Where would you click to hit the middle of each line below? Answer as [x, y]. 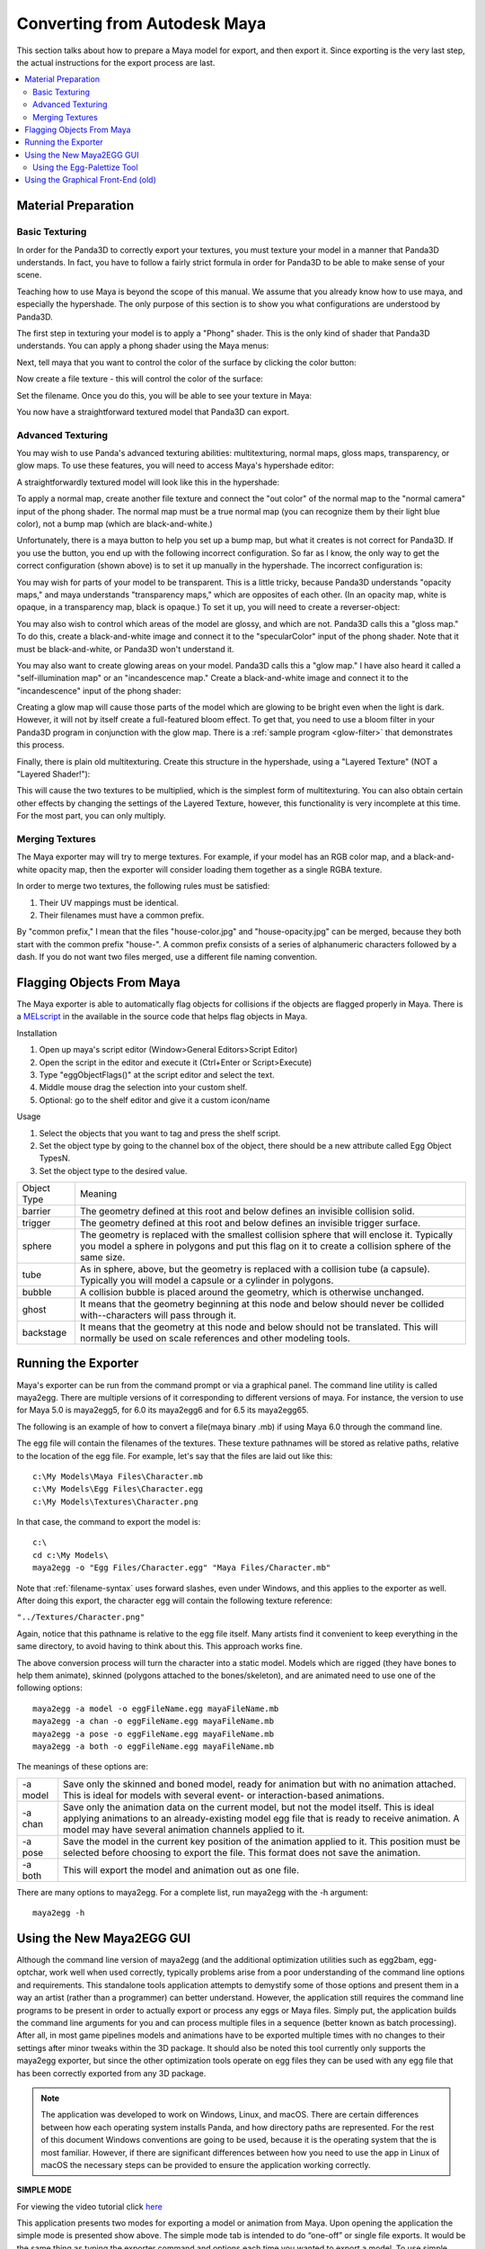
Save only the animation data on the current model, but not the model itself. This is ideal [249, 1806]
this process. [40, 745]
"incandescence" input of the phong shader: [99, 690]
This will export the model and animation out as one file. [181, 1869]
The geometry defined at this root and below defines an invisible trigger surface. [250, 1223]
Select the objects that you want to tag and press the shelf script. [160, 1133]
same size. [102, 1258]
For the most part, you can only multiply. [91, 816]
